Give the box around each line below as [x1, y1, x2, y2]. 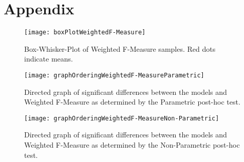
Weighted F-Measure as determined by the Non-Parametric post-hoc [24, 139, 240, 150]
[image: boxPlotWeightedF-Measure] [24, 29, 146, 36]
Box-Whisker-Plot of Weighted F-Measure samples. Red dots [24, 43, 216, 54]
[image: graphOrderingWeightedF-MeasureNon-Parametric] [24, 114, 219, 122]
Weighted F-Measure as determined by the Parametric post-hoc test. [24, 96, 240, 107]
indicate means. [24, 53, 73, 64]
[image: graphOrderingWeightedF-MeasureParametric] [24, 71, 204, 79]
